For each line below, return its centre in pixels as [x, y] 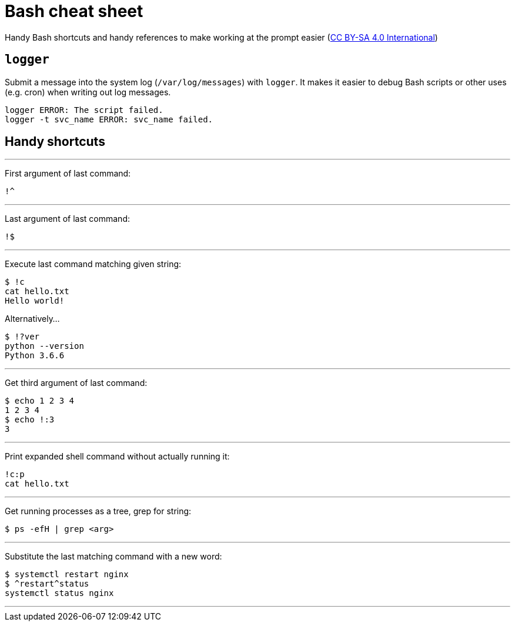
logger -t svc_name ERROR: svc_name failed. [109, 119]
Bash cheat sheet [74, 11]
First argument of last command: [68, 174]
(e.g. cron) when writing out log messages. [88, 92]
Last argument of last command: [67, 219]
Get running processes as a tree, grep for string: [98, 511]
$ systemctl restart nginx [67, 575]
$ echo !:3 [30, 420]
